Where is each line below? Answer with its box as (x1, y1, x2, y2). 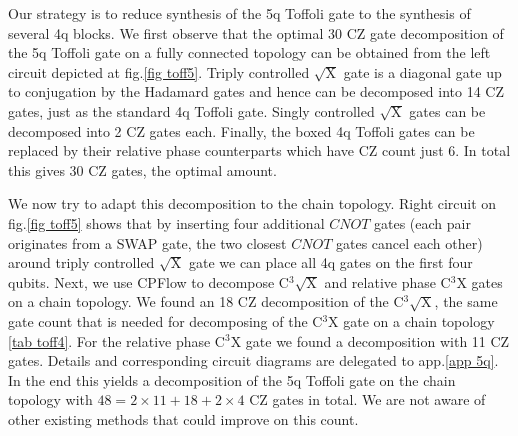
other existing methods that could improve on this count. (8, 408, 359, 429)
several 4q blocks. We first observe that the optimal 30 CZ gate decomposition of (8, 22, 504, 43)
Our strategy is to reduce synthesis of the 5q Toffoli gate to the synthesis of (8, 3, 471, 23)
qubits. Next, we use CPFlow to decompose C (8, 271, 289, 292)
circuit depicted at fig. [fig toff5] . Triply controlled (8, 61, 310, 82)
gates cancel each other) (336, 232, 483, 253)
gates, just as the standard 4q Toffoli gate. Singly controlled (8, 100, 375, 121)
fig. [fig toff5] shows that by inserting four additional (8, 212, 325, 233)
